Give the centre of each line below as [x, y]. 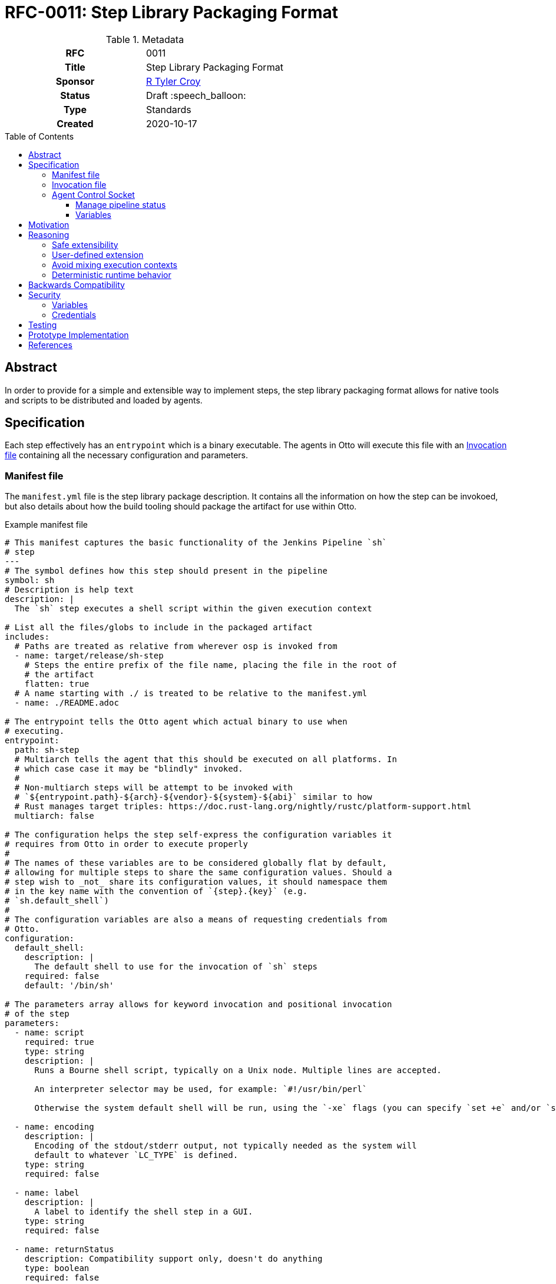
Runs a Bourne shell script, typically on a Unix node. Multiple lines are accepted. [238, 1070]
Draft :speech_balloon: [196, 95]
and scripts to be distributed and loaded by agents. [104, 400]
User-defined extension [98, 254]
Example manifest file [46, 525]
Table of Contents [39, 136]
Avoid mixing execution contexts [115, 264]
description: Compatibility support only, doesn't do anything [173, 1259]
